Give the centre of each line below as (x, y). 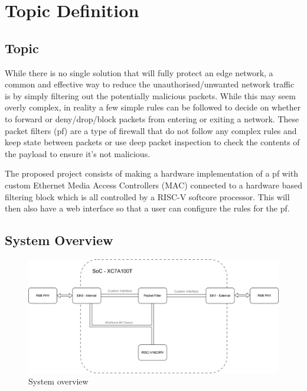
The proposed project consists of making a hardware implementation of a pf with (152, 173)
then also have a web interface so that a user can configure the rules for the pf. (147, 208)
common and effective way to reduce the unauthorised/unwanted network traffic (150, 84)
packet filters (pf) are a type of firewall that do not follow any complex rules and (151, 130)
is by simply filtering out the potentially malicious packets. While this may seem (150, 95)
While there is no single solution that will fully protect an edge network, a (139, 72)
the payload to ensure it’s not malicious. (78, 153)
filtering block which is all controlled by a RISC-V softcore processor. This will (147, 196)
